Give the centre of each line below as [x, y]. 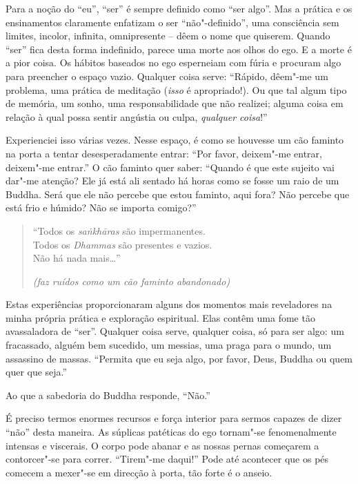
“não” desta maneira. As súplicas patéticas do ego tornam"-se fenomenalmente [171, 432]
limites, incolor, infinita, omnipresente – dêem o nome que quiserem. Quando [168, 36]
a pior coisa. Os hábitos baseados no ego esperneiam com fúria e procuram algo [173, 62]
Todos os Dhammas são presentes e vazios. [122, 244]
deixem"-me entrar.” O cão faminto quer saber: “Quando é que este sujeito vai [170, 167]
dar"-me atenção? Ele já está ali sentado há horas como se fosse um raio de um [172, 181]
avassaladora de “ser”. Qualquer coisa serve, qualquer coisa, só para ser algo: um [175, 331]
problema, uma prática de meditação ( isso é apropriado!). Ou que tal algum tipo [176, 89]
